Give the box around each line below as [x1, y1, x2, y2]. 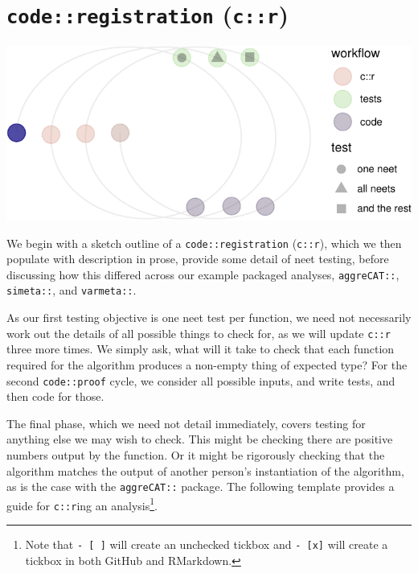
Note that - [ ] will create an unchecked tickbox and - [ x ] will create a [25, 536, 388, 553]
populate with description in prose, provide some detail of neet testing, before [6, 250, 389, 267]
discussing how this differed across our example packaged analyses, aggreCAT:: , [6, 266, 400, 282]
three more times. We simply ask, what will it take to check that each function [6, 340, 395, 357]
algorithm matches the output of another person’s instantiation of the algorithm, [6, 462, 404, 479]
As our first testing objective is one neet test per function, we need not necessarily [6, 309, 412, 326]
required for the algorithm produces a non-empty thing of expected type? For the [6, 356, 408, 373]
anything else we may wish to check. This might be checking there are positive [6, 431, 393, 447]
